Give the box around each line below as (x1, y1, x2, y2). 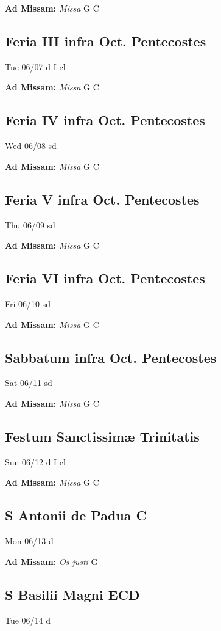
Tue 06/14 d (5, 613, 51, 626)
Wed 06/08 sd (5, 139, 57, 152)
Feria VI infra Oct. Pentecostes (5, 269, 205, 288)
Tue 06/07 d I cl (5, 60, 66, 73)
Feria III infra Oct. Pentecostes (5, 31, 206, 50)
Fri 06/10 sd (5, 297, 51, 310)
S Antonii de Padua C (5, 506, 147, 525)
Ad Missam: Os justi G (5, 555, 98, 567)
